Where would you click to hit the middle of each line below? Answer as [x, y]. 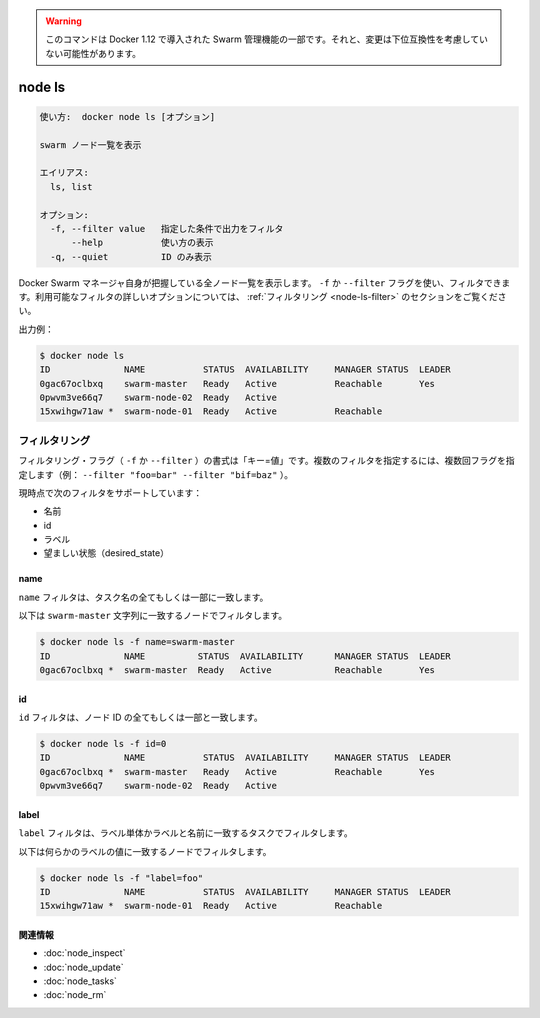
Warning [63, 21]
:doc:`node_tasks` [80, 981]
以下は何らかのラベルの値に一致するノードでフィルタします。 [145, 851]
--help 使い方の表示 [142, 243]
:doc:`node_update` [83, 967]
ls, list [71, 186]
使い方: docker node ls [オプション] [127, 116]
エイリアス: [64, 173]
